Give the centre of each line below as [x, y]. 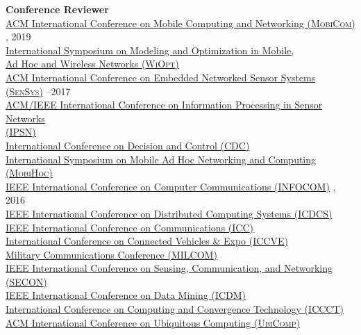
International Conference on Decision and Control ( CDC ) [128, 145]
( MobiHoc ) [29, 173]
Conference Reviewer [57, 9]
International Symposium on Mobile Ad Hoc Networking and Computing [161, 159]
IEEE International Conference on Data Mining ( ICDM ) [126, 295]
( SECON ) [26, 281]
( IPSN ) [21, 132]
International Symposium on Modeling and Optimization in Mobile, [150, 50]
